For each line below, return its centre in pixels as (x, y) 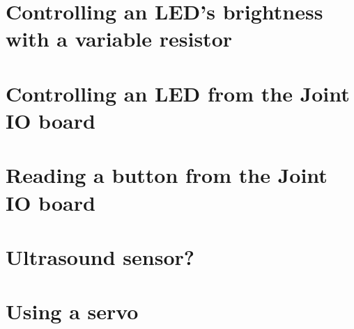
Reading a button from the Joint (167, 175)
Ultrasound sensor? (100, 256)
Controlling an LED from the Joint (178, 93)
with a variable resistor (119, 39)
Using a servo (72, 311)
